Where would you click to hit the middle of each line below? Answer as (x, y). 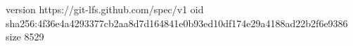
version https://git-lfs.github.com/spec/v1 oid (105, 9)
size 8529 (25, 37)
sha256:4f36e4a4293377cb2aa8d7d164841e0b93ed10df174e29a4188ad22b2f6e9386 (177, 23)
